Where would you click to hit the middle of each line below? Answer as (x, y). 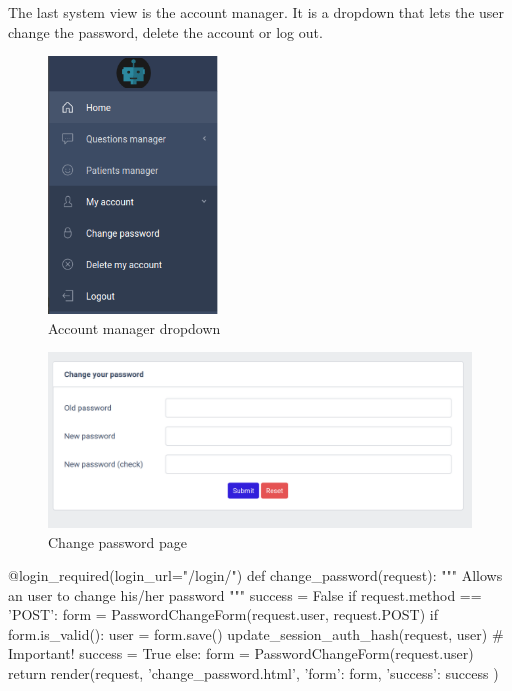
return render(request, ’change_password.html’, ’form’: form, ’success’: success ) (253, 673)
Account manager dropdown (134, 327)
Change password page (118, 541)
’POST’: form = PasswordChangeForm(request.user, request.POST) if (223, 614)
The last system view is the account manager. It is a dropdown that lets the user (256, 12)
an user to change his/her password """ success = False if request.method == (245, 594)
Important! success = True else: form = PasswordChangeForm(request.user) (241, 653)
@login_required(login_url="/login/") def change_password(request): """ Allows (255, 575)
